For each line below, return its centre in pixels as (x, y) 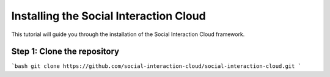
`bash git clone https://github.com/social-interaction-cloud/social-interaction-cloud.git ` (156, 66)
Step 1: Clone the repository (65, 52)
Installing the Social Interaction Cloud (108, 16)
